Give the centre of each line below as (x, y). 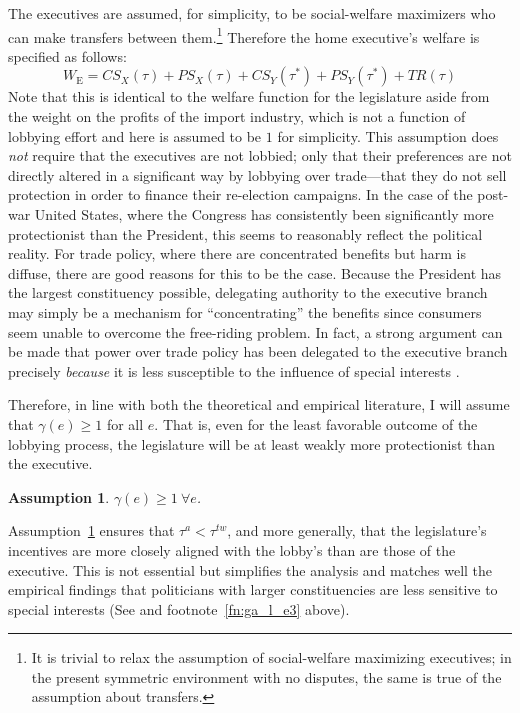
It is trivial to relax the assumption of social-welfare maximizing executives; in (271, 657)
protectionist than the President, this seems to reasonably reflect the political (245, 233)
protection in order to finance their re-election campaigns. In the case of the (240, 194)
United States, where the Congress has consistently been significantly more (264, 214)
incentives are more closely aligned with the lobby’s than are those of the (232, 549)
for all (125, 423)
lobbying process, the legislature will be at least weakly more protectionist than (252, 443)
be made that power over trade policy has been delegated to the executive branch (258, 351)
